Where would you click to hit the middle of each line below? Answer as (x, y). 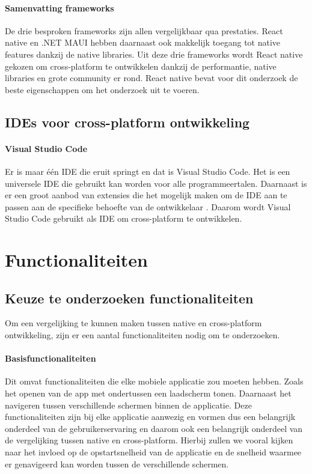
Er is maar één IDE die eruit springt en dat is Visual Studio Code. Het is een (148, 171)
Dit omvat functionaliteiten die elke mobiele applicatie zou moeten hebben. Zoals (154, 381)
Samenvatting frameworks (60, 8)
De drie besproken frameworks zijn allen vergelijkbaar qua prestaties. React (144, 30)
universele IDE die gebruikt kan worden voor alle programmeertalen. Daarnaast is (156, 183)
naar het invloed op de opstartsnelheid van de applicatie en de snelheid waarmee (153, 452)
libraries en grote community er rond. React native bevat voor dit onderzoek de (151, 78)
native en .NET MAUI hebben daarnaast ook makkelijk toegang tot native (143, 42)
